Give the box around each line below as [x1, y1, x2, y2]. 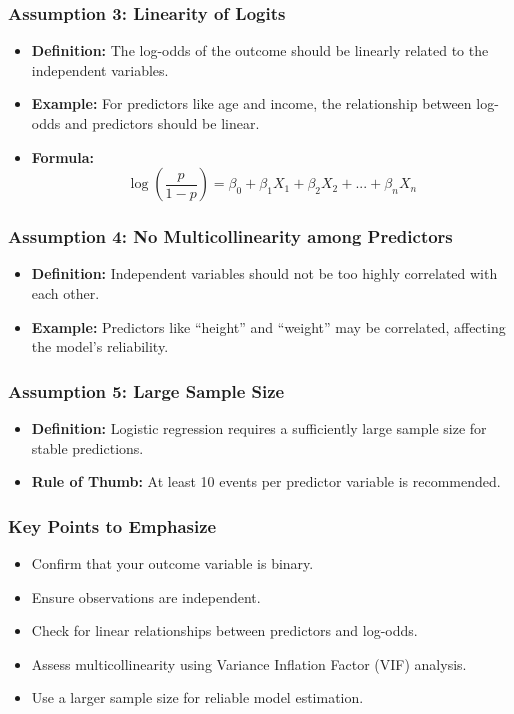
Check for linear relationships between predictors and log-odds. [31, 620, 418, 641]
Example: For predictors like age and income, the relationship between [31, 93, 472, 114]
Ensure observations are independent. [31, 586, 261, 607]
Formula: [31, 146, 94, 167]
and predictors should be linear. [64, 113, 260, 133]
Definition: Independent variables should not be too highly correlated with [31, 263, 498, 284]
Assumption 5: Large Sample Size [8, 378, 285, 403]
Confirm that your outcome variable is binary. [31, 553, 314, 573]
